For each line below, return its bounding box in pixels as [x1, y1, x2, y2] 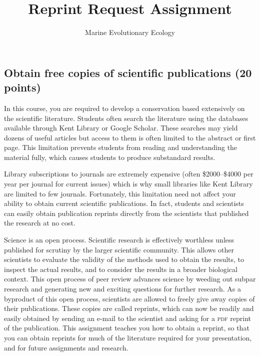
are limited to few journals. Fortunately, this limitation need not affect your [4, 188, 236, 198]
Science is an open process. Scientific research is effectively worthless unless [4, 234, 234, 245]
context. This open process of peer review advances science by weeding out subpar [4, 273, 256, 284]
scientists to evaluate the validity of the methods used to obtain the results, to [4, 254, 244, 264]
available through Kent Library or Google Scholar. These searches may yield [4, 122, 238, 133]
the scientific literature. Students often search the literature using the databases [4, 112, 248, 123]
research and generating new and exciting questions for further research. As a [4, 283, 241, 294]
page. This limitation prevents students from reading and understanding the [4, 142, 237, 152]
